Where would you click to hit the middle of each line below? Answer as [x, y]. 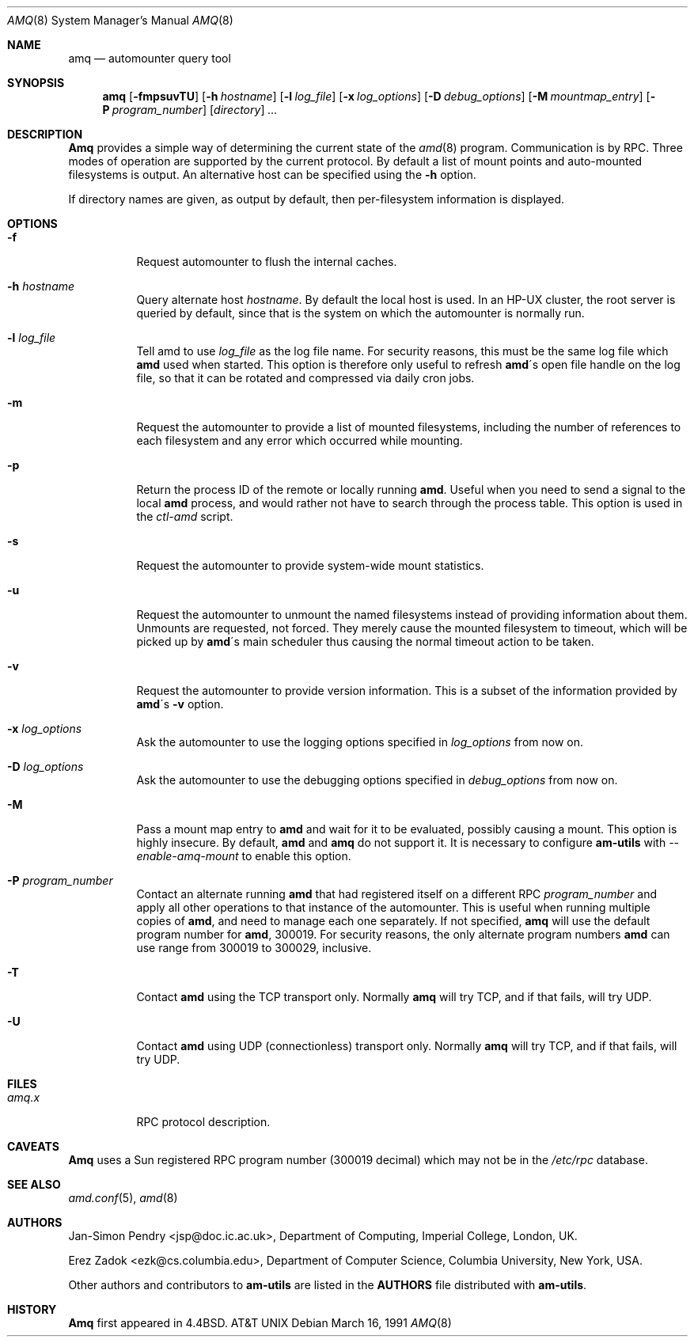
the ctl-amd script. [185, 516]
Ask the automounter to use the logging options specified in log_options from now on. [360, 742]
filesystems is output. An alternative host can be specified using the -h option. [272, 175]
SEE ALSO [34, 1184]
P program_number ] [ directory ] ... [190, 110]
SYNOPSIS [36, 83]
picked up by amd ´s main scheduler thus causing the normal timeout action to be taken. [365, 641]
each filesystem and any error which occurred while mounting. [300, 440]
